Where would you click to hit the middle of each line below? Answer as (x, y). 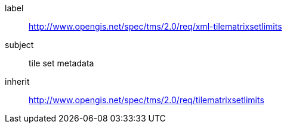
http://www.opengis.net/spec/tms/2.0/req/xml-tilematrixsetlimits (155, 26)
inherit (17, 81)
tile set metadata (61, 63)
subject (19, 45)
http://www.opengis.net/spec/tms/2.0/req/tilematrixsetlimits (146, 100)
